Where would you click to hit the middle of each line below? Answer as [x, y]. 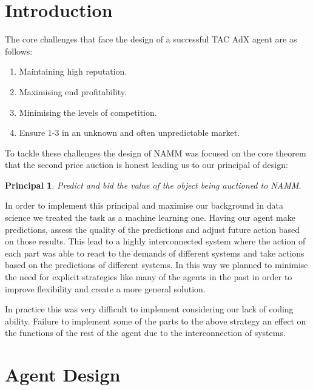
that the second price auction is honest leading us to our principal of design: [146, 165]
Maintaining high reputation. [73, 71]
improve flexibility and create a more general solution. [105, 288]
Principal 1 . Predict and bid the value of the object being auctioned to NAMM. [153, 185]
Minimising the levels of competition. [88, 112]
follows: [19, 51]
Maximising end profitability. [73, 91]
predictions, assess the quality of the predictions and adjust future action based [153, 229]
